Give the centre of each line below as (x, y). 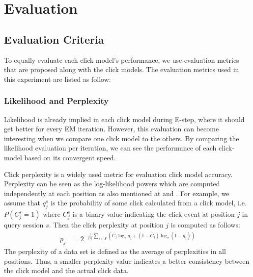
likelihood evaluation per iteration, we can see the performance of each (110, 148)
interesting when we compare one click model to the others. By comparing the (122, 138)
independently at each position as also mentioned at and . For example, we (117, 193)
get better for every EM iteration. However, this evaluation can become (112, 129)
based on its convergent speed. (70, 157)
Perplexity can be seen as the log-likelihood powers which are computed (112, 184)
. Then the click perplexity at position (106, 225)
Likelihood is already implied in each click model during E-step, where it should (124, 119)
